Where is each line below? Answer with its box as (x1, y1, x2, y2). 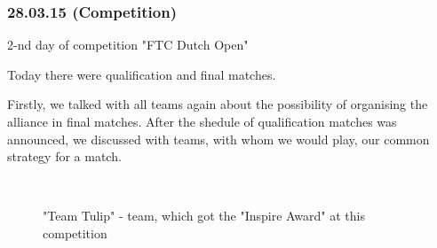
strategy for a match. (7, 147, 122, 166)
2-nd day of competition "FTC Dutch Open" (7, 35, 249, 54)
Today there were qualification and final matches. (7, 65, 276, 83)
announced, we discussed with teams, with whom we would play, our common (7, 129, 430, 148)
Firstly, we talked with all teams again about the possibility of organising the (7, 95, 428, 113)
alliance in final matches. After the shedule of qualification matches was (7, 112, 397, 130)
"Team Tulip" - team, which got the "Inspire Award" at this (43, 206, 365, 225)
